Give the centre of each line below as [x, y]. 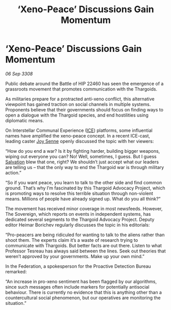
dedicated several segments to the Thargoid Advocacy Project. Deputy [80, 219]
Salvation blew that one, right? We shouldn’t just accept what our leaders [82, 162]
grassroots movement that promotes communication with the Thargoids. [81, 89]
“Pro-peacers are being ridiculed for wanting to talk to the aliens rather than [85, 235]
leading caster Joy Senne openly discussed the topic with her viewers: [80, 141]
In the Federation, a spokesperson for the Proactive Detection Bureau [78, 266]
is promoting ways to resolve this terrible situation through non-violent [79, 193]
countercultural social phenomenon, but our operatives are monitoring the [83, 298]
